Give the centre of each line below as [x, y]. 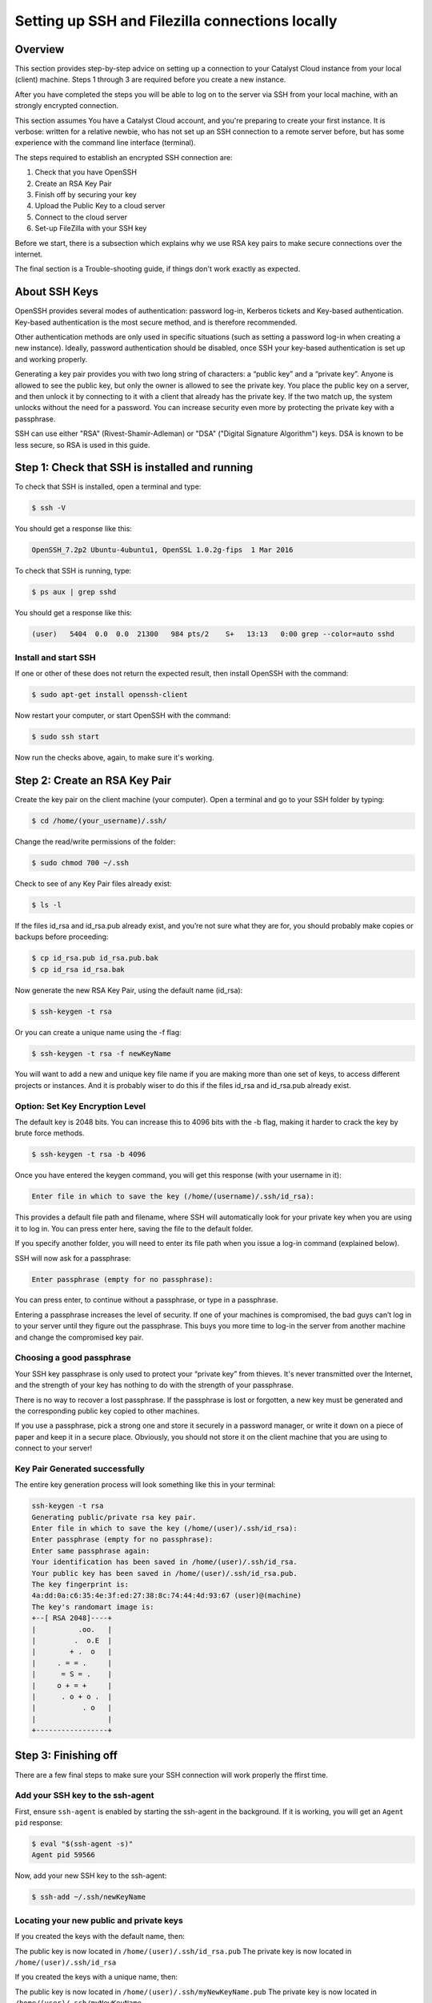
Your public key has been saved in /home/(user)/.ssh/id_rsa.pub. [164, 1573]
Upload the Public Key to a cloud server [100, 206]
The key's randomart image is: [93, 1607]
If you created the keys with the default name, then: [100, 1937]
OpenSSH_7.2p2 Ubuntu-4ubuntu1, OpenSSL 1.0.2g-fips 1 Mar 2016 [162, 550]
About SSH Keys [57, 292]
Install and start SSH [55, 657]
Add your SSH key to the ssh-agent [84, 1795]
